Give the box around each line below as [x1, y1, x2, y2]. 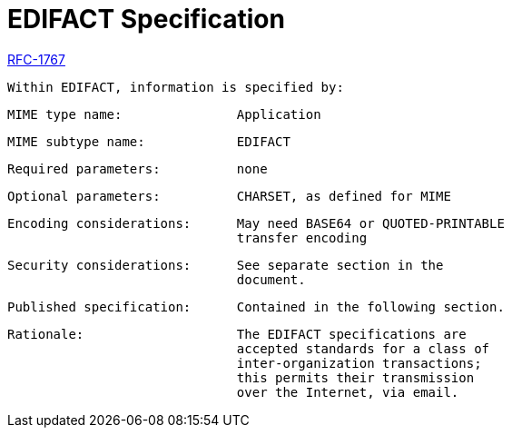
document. [236, 272, 306, 287]
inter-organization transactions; [236, 355, 482, 371]
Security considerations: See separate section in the [7, 257, 444, 272]
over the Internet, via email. [236, 384, 459, 400]
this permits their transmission [236, 370, 475, 385]
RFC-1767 [7, 51, 65, 67]
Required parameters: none [7, 161, 268, 176]
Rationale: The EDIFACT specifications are [7, 326, 467, 341]
